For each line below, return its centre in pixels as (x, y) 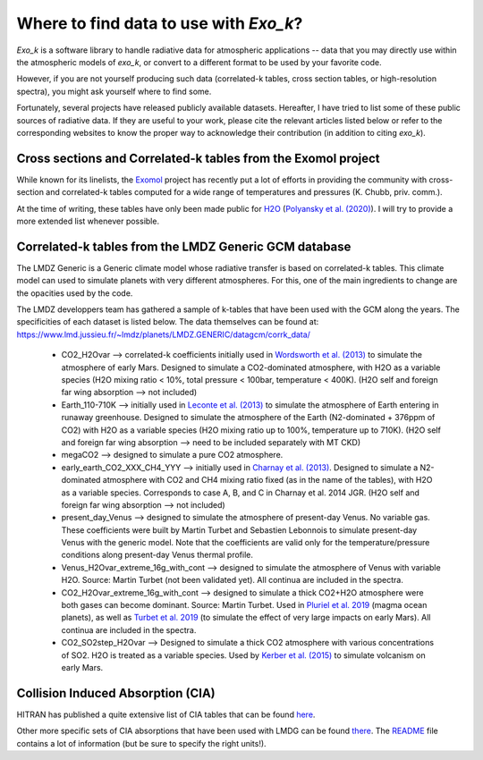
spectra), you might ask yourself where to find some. (114, 91)
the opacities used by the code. (75, 293)
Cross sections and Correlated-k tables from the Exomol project (198, 158)
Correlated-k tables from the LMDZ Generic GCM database (184, 246)
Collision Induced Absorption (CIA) (116, 693)
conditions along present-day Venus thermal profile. (157, 555)
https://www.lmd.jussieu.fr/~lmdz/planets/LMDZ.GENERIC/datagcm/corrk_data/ (163, 334)
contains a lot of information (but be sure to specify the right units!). (142, 743)
